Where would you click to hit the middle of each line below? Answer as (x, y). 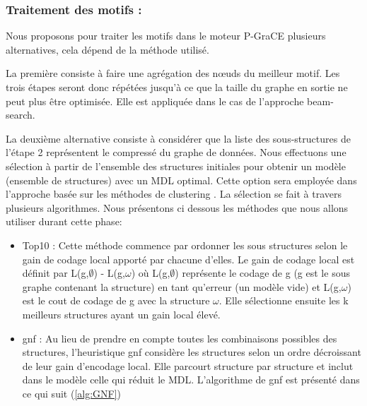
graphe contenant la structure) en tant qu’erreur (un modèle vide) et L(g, (182, 286)
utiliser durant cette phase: (64, 221)
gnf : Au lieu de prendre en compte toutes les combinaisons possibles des (180, 338)
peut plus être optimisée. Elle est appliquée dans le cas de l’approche (155, 101)
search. (21, 115)
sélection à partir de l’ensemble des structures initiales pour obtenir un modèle (176, 166)
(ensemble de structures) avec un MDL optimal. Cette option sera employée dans (181, 180)
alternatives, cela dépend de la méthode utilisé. (107, 49)
